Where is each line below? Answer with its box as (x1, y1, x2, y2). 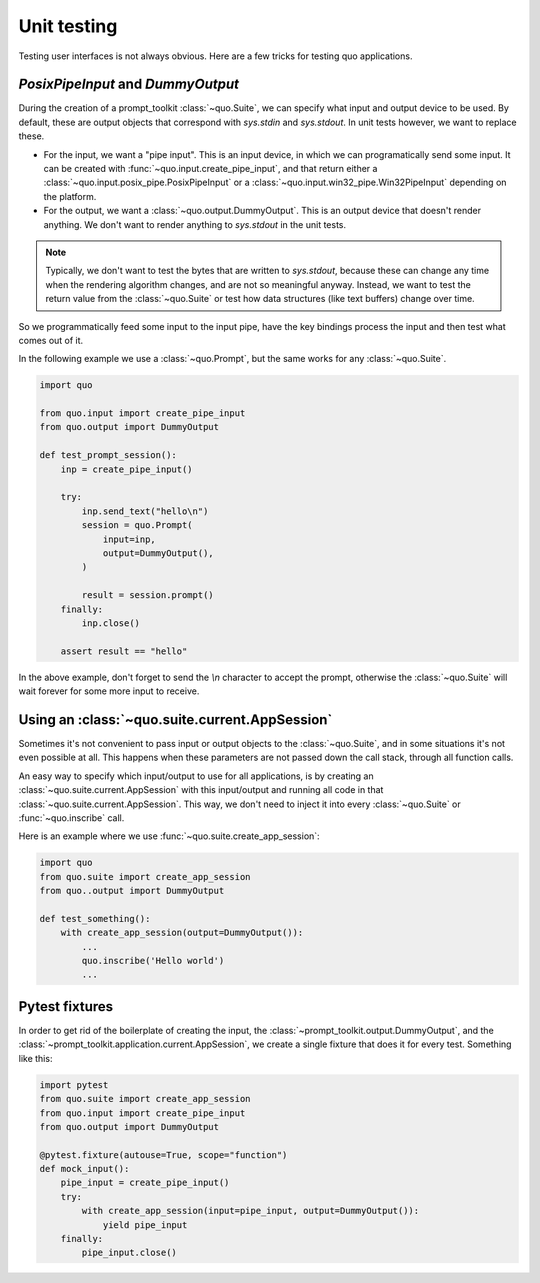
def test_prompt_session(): (39, 450, 177, 461)
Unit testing (18, 15, 118, 37)
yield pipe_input (102, 1219, 188, 1230)
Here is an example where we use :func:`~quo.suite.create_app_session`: (18, 830, 320, 842)
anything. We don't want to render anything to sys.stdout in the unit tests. (43, 218, 347, 230)
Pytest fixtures (18, 998, 114, 1015)
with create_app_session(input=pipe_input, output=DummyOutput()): (81, 1205, 420, 1217)
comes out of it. (18, 334, 84, 346)
